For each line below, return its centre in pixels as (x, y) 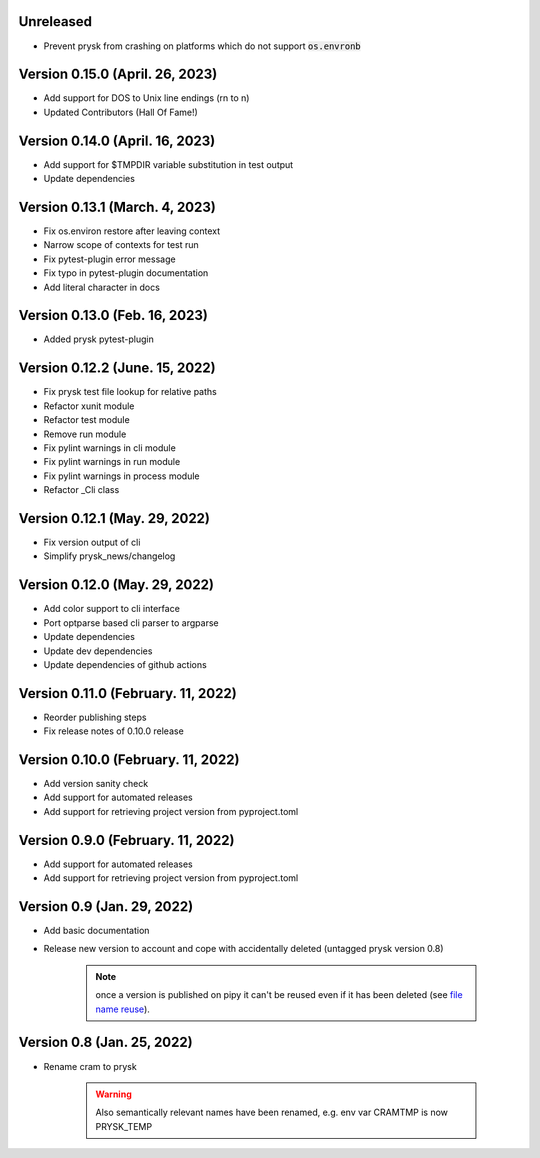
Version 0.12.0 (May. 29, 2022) (116, 585)
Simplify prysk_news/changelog (109, 556)
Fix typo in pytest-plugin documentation (126, 273)
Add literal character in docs (101, 287)
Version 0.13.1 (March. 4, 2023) (117, 206)
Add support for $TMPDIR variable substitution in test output (168, 164)
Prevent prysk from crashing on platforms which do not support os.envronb (202, 46)
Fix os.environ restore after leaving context (131, 231)
